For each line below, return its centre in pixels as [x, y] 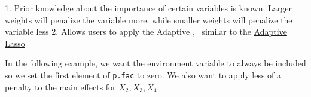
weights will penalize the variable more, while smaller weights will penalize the [149, 19]
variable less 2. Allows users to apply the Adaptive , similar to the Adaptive [146, 31]
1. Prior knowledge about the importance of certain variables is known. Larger [148, 8]
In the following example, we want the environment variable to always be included [155, 63]
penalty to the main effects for [60, 87]
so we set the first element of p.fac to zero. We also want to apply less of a [143, 75]
